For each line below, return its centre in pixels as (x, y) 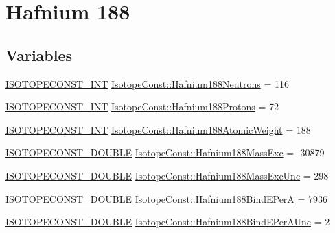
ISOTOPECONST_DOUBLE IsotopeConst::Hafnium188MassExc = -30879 (165, 152)
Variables (39, 54)
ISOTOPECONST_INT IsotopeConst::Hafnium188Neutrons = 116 (147, 83)
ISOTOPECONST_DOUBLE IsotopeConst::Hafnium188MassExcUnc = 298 (167, 175)
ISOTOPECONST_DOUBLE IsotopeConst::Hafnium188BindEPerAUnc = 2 (168, 222)
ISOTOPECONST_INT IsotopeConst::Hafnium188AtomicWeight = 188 (158, 129)
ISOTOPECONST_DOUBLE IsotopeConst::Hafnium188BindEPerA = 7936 (167, 198)
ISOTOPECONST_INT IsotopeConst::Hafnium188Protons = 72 (142, 107)
